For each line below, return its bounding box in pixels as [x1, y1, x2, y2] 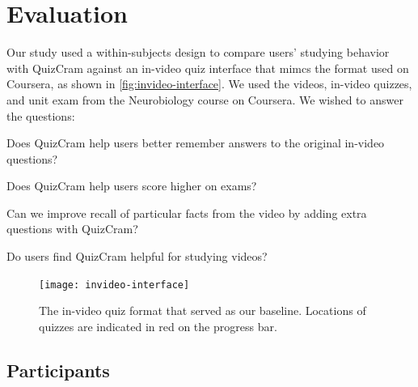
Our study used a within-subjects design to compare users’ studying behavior [6, 44, 390, 61]
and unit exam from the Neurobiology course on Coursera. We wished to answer [6, 91, 403, 108]
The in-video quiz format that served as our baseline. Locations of [39, 302, 366, 319]
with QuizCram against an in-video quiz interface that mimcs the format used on [6, 59, 409, 76]
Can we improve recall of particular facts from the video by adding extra [6, 204, 367, 221]
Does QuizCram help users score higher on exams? [6, 177, 257, 194]
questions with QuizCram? [6, 220, 138, 237]
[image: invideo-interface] [39, 279, 190, 291]
